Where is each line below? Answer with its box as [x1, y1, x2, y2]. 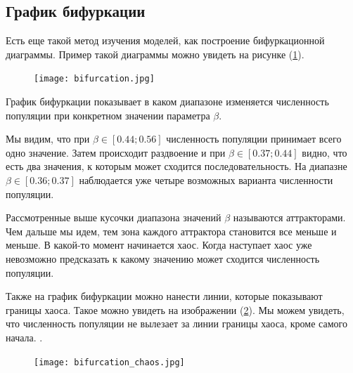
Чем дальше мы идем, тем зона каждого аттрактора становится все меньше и [6, 223, 337, 238]
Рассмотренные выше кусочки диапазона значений [6, 210, 222, 225]
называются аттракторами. [233, 210, 346, 225]
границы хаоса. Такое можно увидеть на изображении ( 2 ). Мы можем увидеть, [6, 302, 345, 317]
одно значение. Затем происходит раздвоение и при [6, 145, 226, 159]
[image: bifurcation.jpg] [34, 74, 155, 84]
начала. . [6, 329, 43, 344]
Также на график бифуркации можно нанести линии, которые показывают [6, 289, 323, 303]
